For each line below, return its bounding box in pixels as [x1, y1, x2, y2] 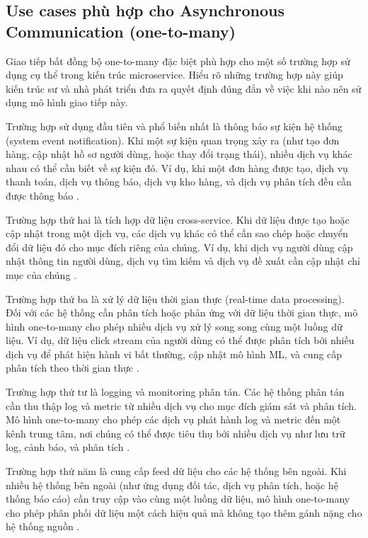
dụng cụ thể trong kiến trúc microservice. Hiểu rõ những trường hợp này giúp [6, 67, 343, 82]
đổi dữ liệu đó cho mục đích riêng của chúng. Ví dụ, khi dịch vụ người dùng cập [6, 239, 353, 254]
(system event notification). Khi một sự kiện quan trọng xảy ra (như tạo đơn [6, 132, 340, 147]
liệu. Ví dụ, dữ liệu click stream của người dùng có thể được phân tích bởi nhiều [6, 333, 355, 348]
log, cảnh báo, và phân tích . [6, 440, 130, 454]
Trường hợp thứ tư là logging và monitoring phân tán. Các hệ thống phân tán [6, 384, 345, 399]
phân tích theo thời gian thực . [6, 360, 139, 375]
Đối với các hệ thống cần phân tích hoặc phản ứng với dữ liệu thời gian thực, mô [6, 305, 358, 320]
